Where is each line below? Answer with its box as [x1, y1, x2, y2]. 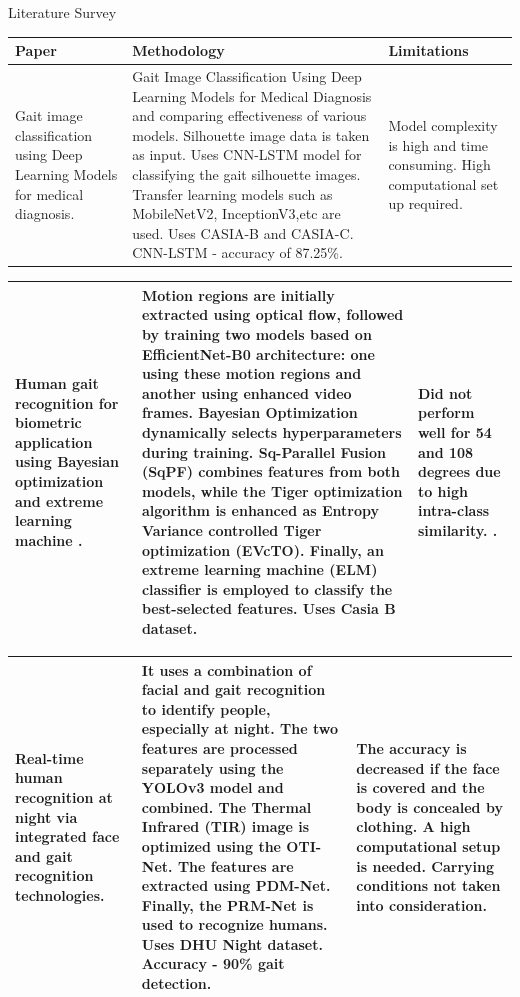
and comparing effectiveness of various [132, 105, 367, 126]
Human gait [15, 373, 99, 394]
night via [15, 806, 78, 827]
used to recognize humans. [141, 914, 328, 935]
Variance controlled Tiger [141, 520, 322, 540]
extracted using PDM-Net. [141, 875, 331, 896]
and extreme [15, 490, 104, 511]
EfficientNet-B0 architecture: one [141, 343, 375, 364]
